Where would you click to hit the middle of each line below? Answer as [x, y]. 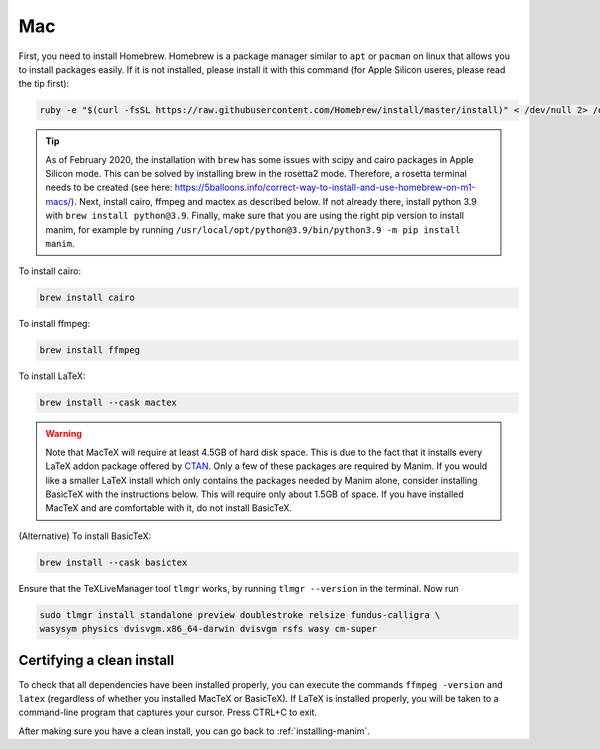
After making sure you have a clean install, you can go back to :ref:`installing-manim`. [194, 731]
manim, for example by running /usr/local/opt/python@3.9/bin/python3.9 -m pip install [253, 229]
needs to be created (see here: [109, 187]
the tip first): [44, 84]
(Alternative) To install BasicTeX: [85, 536]
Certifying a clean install [96, 660]
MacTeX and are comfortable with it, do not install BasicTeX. [169, 508]
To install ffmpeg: [54, 324]
